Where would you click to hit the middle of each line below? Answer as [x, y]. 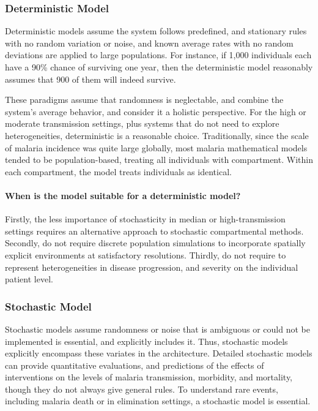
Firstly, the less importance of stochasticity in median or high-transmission [145, 219]
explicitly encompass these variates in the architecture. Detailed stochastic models [159, 353]
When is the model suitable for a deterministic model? [123, 195]
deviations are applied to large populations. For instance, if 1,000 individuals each [158, 55]
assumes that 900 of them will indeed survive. [91, 79]
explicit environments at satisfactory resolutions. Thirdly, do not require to [146, 255]
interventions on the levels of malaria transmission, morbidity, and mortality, [149, 377]
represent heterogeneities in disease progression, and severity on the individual [152, 267]
